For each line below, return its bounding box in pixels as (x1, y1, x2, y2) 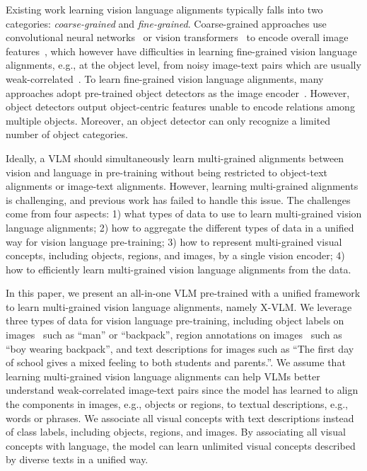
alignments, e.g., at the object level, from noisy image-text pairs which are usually (6, 57, 361, 72)
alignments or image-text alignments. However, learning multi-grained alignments (6, 178, 359, 193)
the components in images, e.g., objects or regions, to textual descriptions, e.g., (6, 397, 348, 412)
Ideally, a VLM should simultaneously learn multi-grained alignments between (6, 150, 344, 165)
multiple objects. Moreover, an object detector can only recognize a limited (6, 113, 331, 127)
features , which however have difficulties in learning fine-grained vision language (6, 43, 357, 58)
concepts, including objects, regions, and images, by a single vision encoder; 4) (6, 248, 345, 263)
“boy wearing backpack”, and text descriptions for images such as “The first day (6, 341, 354, 356)
